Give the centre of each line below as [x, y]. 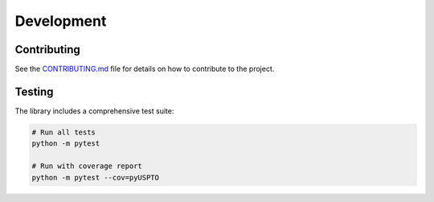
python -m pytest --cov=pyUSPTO [96, 177]
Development [61, 21]
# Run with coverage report [87, 166]
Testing [34, 91]
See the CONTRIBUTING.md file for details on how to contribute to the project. [145, 69]
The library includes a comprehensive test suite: [94, 111]
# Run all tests [64, 132]
